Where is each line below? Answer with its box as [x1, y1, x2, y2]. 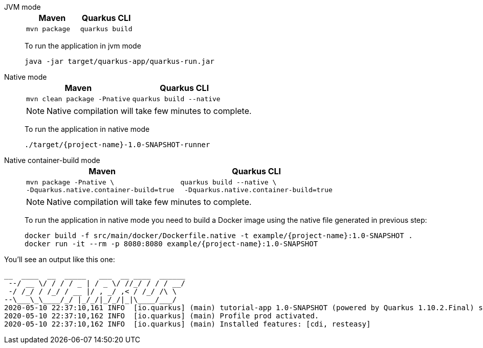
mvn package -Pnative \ [26, 178, 115, 186]
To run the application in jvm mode [25, 41, 141, 50]
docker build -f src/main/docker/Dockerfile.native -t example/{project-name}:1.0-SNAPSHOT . [25, 231, 413, 240]
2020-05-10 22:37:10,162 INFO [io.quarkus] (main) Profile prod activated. [4, 312, 319, 320]
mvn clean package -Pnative [26, 95, 130, 103]
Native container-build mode [4, 156, 100, 165]
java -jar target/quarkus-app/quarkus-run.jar [25, 57, 214, 65]
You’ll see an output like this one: [4, 255, 115, 264]
